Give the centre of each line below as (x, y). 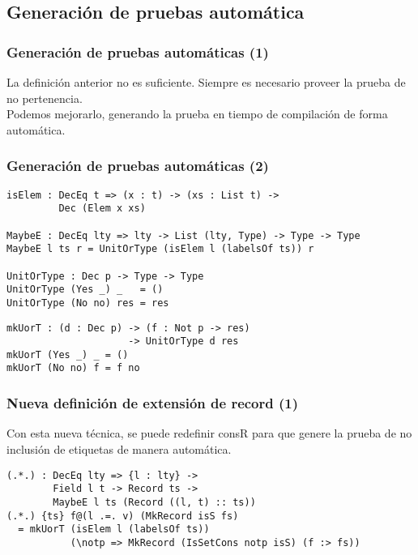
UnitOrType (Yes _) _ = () (85, 290)
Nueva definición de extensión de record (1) (153, 403)
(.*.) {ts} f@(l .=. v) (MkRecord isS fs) (123, 516)
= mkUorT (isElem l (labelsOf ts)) (114, 529)
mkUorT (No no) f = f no (73, 368)
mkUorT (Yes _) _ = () (68, 354)
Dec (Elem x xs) (102, 209)
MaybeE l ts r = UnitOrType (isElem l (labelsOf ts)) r (160, 249)
